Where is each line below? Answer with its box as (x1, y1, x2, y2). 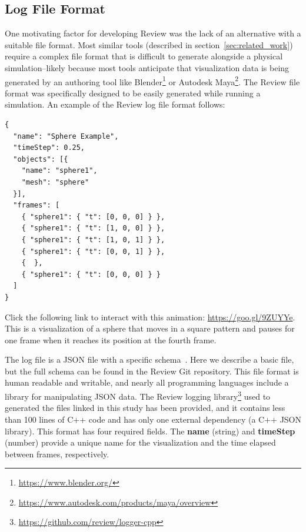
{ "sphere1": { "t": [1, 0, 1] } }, (21, 235, 165, 244)
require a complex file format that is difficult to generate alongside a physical (5, 50, 283, 62)
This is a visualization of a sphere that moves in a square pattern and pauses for (5, 322, 295, 334)
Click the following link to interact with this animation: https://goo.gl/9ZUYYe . (5, 310, 295, 323)
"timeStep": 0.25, (13, 143, 85, 152)
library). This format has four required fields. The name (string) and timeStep (5, 424, 295, 437)
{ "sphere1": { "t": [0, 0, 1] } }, (21, 247, 165, 256)
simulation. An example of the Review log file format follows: (5, 98, 225, 111)
